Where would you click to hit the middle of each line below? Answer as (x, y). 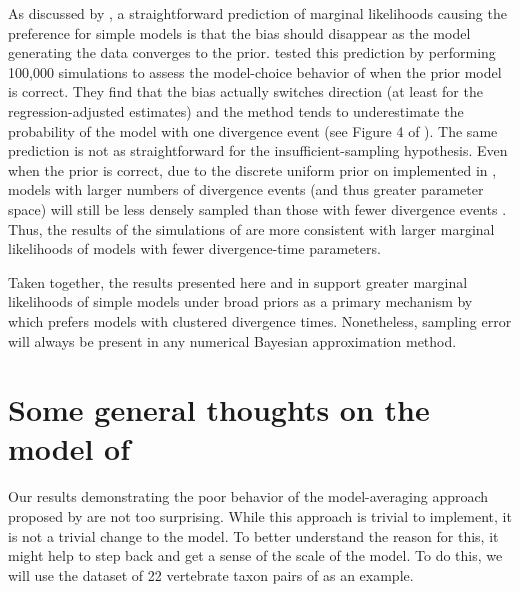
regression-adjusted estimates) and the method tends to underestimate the (236, 110)
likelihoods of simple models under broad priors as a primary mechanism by (240, 301)
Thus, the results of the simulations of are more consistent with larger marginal (251, 228)
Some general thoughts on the (219, 409)
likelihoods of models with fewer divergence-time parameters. (194, 248)
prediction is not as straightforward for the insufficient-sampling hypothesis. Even (258, 150)
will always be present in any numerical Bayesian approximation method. (232, 340)
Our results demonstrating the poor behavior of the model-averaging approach (248, 496)
